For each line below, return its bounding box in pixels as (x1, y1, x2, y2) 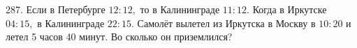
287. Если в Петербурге (6, 2, 105, 16)
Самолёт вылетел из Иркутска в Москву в (137, 15, 316, 30)
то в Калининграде (140, 2, 220, 16)
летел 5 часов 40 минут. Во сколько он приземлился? (6, 29, 233, 44)
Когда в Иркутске (252, 2, 327, 16)
